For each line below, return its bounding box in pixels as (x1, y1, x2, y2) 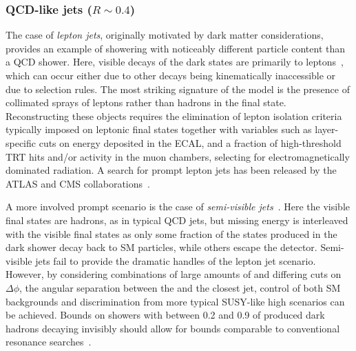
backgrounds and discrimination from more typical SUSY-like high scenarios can (6, 294, 345, 308)
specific (6, 135, 36, 150)
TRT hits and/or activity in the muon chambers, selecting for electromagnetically (6, 149, 350, 163)
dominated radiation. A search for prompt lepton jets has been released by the (6, 163, 337, 177)
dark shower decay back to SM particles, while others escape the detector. (6, 240, 317, 254)
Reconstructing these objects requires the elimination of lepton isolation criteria (6, 108, 342, 123)
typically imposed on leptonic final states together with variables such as (6, 122, 312, 137)
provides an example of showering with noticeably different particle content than (6, 41, 346, 55)
